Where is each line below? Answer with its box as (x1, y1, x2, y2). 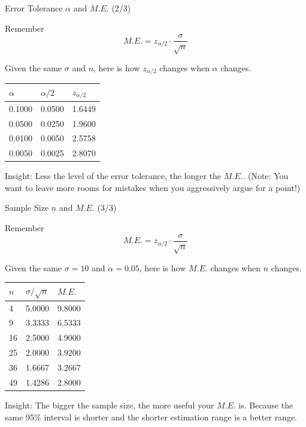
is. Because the (238, 398, 293, 411)
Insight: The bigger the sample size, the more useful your (5, 398, 214, 411)
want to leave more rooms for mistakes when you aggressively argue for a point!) (5, 181, 301, 193)
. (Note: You (243, 169, 289, 182)
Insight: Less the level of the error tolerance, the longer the (5, 169, 222, 182)
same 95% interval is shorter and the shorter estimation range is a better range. (5, 410, 298, 423)
